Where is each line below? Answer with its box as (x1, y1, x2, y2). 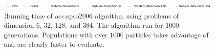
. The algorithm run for (93, 20, 163, 30)
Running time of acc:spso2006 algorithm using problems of (4, 10, 179, 20)
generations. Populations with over (4, 29, 108, 39)
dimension (4, 20, 34, 30)
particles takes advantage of (126, 29, 209, 39)
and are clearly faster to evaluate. (4, 39, 105, 49)
